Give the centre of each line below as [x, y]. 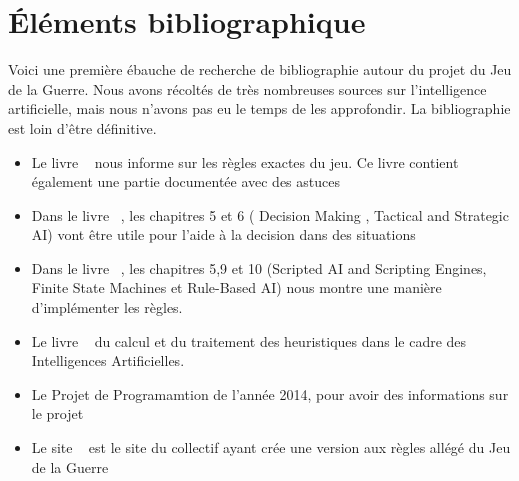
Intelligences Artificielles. [108, 360]
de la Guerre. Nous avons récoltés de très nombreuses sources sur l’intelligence [247, 88]
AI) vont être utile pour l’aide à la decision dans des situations [223, 234]
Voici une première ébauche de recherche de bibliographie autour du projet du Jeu [260, 69]
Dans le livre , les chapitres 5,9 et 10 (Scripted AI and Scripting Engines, [259, 267]
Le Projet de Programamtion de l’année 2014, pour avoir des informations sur [270, 393]
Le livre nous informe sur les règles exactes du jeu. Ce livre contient [245, 161]
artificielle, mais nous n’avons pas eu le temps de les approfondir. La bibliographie [259, 108]
